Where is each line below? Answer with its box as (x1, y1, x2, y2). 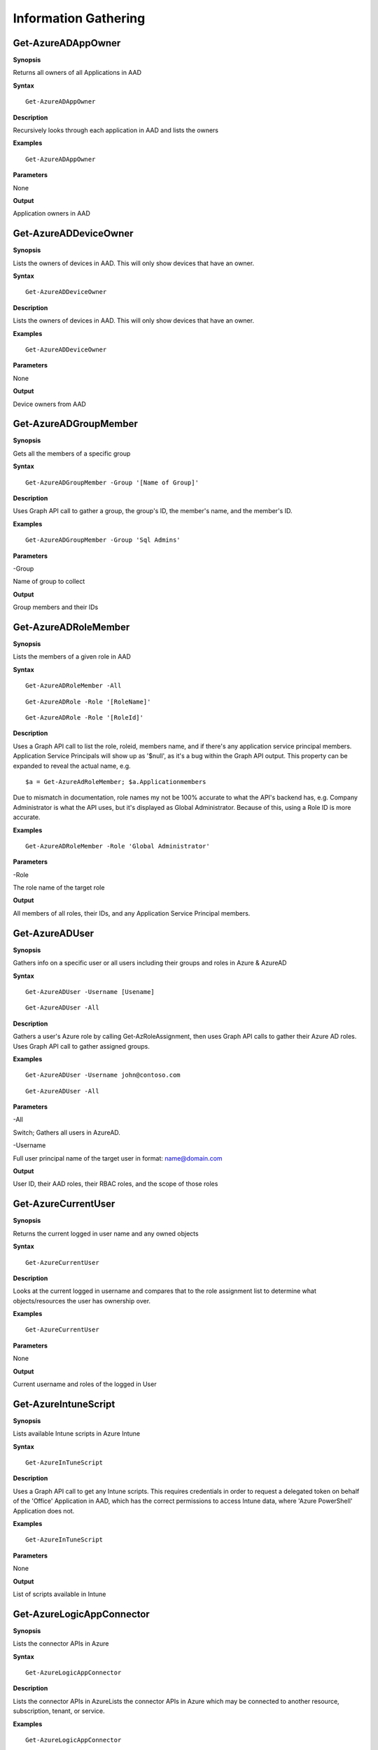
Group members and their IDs (13, 603, 99, 612)
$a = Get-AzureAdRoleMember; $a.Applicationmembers (25, 778, 206, 785)
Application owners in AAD (13, 209, 91, 218)
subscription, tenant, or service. (13, 1707, 105, 1715)
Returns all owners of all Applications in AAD (13, 69, 141, 77)
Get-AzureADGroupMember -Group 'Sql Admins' (25, 536, 181, 544)
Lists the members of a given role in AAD (13, 652, 131, 661)
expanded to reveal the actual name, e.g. (13, 762, 131, 770)
